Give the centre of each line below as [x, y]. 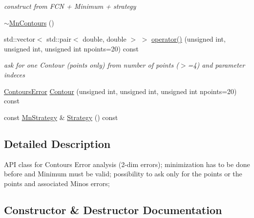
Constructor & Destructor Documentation [113, 209]
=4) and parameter [216, 65]
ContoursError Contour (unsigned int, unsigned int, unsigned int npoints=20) [120, 91]
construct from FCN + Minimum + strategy [70, 6]
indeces [14, 74]
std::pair [59, 39]
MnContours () [32, 22]
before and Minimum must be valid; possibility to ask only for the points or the [123, 174]
